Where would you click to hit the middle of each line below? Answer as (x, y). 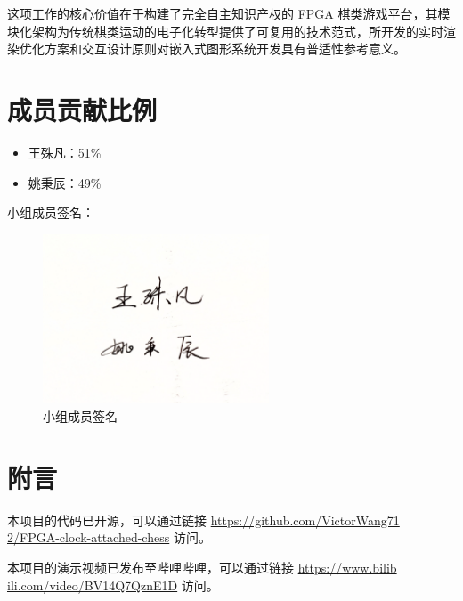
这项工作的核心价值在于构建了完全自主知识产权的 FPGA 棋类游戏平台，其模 (229, 13)
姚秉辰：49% (65, 182)
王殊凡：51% (65, 152)
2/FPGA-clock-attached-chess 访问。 (109, 537)
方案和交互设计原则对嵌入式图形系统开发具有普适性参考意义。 (225, 49)
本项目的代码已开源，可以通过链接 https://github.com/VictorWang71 (203, 520)
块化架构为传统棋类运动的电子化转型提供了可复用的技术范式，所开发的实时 (225, 31)
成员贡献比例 (82, 109)
